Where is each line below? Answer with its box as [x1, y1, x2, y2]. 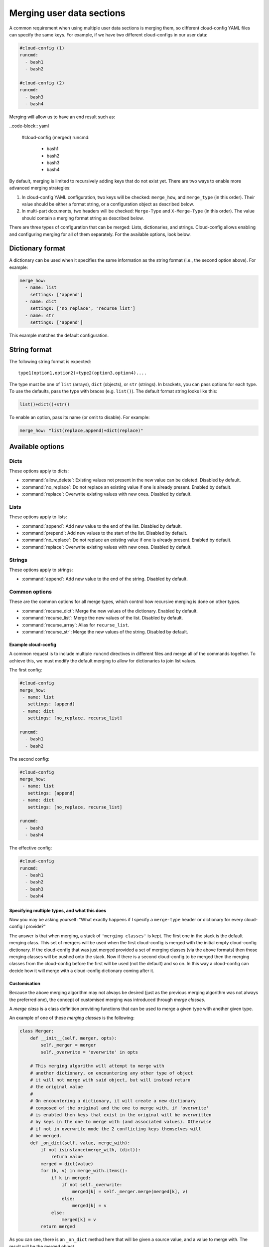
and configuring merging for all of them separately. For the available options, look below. [9, 231, 191, 237]
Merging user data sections [9, 7, 126, 18]
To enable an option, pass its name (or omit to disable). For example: [9, 415, 150, 420]
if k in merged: [51, 1175, 91, 1181]
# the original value [30, 1084, 83, 1090]
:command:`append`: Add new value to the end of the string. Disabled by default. [21, 576, 188, 582]
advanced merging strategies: [9, 185, 71, 191]
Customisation [9, 980, 41, 986]
